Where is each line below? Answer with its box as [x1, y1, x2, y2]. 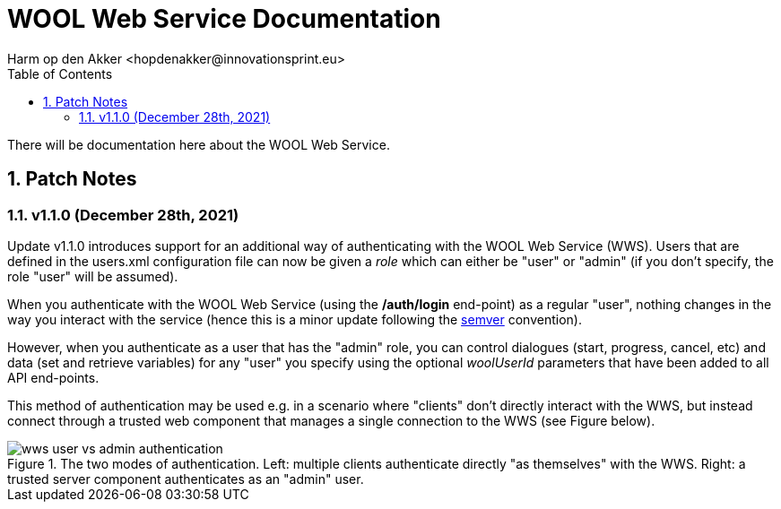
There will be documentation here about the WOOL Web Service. [7, 136, 390, 152]
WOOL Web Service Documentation [7, 4, 441, 34]
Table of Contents [7, 65, 113, 82]
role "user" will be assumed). [7, 268, 178, 284]
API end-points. [7, 369, 100, 385]
